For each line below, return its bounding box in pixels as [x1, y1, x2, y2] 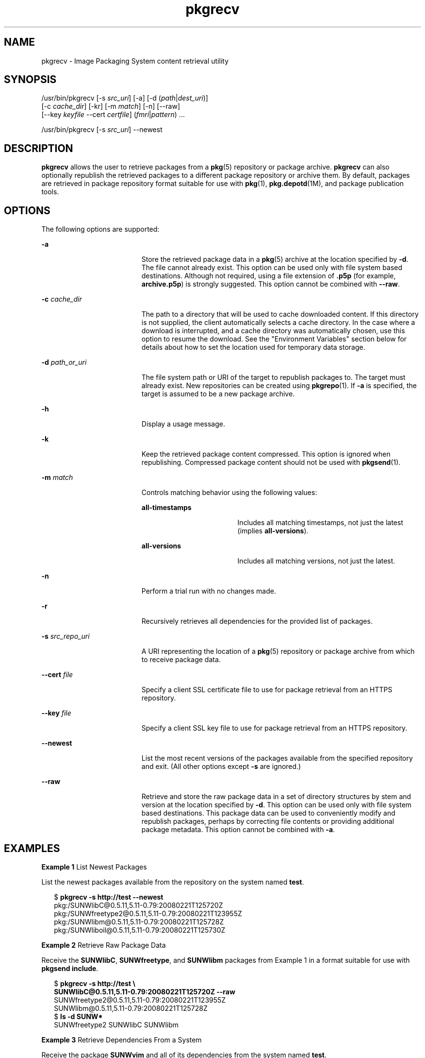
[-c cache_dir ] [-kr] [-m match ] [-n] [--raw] [41, 102, 180, 111]
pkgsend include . [41, 964, 98, 973]
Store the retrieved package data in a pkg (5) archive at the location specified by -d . [141, 255, 409, 264]
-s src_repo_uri [41, 632, 90, 641]
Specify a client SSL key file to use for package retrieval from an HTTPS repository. [141, 724, 408, 733]
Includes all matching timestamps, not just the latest [237, 518, 404, 527]
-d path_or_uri [41, 358, 87, 367]
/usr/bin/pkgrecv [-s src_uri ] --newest [41, 125, 163, 134]
